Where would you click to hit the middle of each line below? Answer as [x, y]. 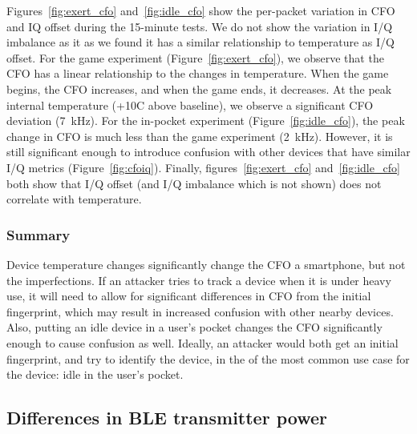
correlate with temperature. [74, 199]
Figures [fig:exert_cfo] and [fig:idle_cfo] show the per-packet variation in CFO [201, 10]
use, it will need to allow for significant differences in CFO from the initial [189, 296]
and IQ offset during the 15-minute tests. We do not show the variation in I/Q [200, 26]
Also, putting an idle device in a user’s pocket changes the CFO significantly [194, 327]
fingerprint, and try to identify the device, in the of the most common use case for [208, 358]
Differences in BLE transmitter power [167, 418]
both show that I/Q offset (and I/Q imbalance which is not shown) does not [194, 183]
